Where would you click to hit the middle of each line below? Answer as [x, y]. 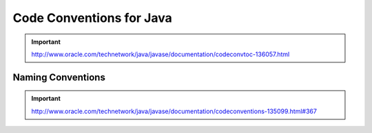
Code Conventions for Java [92, 18]
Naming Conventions [59, 77]
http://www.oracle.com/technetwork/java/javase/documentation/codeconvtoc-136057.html [161, 54]
